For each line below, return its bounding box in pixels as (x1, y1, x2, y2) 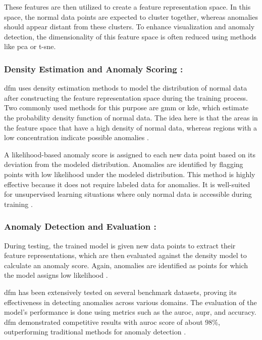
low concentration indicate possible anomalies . (4, 132, 149, 143)
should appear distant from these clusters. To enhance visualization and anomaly (4, 21, 255, 32)
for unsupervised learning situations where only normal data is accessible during (4, 189, 252, 199)
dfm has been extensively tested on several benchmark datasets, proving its (4, 286, 237, 297)
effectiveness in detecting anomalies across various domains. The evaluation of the (4, 296, 257, 307)
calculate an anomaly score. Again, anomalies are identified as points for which (4, 260, 248, 270)
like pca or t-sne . (4, 41, 56, 52)
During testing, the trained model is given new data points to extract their (4, 240, 236, 250)
